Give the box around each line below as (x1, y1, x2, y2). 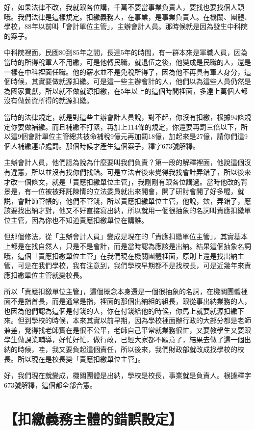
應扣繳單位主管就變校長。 (4, 269, 86, 280)
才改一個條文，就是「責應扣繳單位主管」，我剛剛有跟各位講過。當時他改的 (4, 176, 241, 187)
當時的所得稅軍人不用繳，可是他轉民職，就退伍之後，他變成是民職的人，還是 (4, 56, 251, 67)
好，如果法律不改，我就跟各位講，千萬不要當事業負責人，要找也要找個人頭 (4, 2, 244, 12)
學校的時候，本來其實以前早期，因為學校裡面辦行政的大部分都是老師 (31, 315, 251, 325)
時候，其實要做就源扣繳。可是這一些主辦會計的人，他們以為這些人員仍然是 (10, 76, 251, 86)
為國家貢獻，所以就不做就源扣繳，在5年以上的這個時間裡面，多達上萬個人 (4, 85, 241, 96)
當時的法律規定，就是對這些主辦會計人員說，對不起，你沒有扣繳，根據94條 (4, 111, 244, 122)
